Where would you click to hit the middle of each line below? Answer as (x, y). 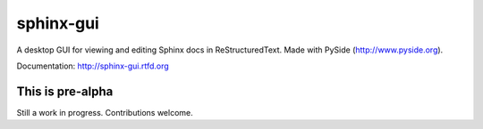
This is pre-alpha (65, 91)
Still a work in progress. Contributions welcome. (105, 112)
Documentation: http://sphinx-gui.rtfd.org (93, 66)
